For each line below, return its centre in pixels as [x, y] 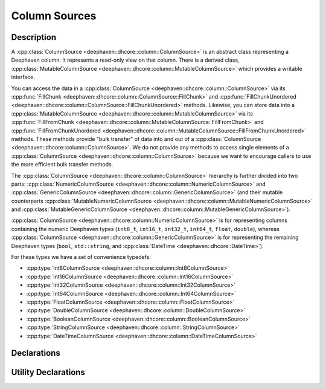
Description [34, 37]
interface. [23, 77]
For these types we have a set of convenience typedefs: [81, 257]
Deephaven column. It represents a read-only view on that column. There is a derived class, [125, 60]
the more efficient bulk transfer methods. [62, 165]
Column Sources [54, 16]
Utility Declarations [48, 372]
